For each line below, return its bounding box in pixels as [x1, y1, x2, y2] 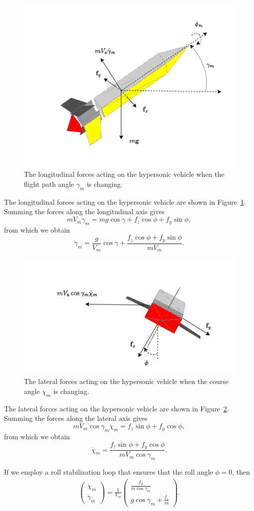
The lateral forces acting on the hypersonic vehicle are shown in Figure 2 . [4, 403, 229, 413]
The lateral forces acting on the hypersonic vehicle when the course [24, 376, 229, 386]
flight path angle [24, 178, 74, 189]
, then [232, 466, 250, 477]
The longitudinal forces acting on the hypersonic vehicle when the [24, 169, 225, 179]
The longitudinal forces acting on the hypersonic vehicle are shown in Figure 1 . [4, 196, 246, 207]
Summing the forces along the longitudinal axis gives [4, 206, 165, 217]
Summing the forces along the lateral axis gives [4, 413, 148, 423]
